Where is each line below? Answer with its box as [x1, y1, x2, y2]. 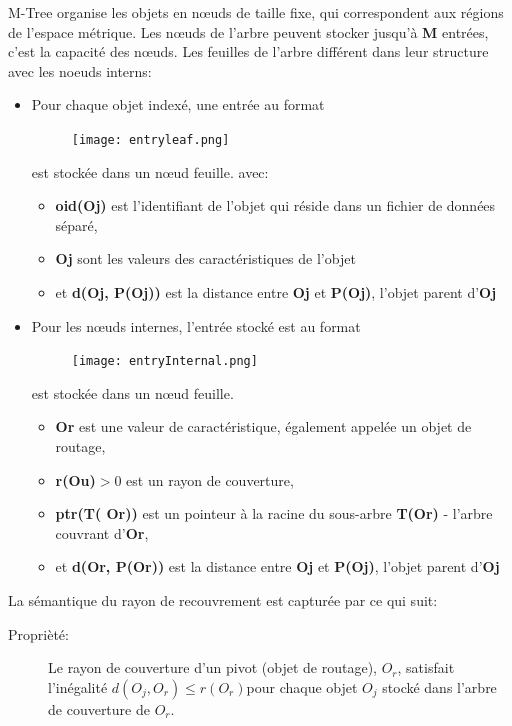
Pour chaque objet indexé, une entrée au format [31, 94, 325, 115]
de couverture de [48, 698, 150, 719]
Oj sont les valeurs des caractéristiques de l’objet [55, 248, 356, 269]
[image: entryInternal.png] [71, 354, 258, 369]
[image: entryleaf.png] [71, 132, 230, 147]
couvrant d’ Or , [55, 522, 149, 543]
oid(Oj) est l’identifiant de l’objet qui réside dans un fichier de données [55, 195, 496, 216]
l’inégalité [48, 676, 108, 697]
